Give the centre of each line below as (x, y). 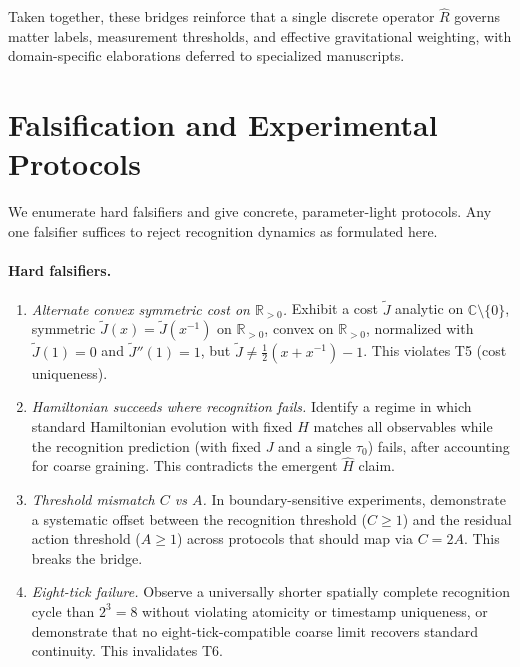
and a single (315, 445)
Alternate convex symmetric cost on (140, 308)
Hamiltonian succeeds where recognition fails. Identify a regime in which (251, 406)
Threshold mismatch (93, 498)
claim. (377, 465)
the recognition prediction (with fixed (146, 445)
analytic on (429, 308)
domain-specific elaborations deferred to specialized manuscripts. (206, 55)
